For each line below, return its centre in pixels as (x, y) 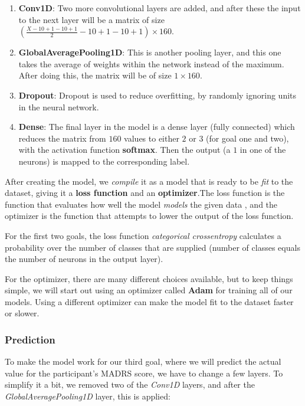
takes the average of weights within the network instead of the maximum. (151, 63)
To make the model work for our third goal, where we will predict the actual (143, 361)
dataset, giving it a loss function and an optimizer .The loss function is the (145, 193)
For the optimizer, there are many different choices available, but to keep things (149, 278)
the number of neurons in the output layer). (84, 259)
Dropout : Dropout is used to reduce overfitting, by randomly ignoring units (158, 95)
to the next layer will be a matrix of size (91, 19)
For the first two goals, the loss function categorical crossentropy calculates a (143, 235)
